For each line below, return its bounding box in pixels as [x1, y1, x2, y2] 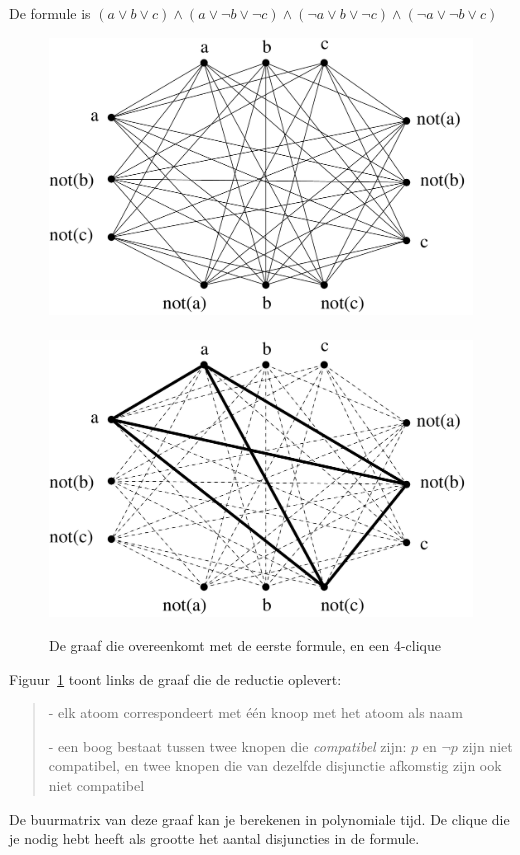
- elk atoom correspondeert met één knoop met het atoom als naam [48, 702, 463, 723]
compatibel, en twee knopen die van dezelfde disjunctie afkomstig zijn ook [48, 755, 502, 776]
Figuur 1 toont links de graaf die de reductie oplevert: [9, 668, 342, 689]
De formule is [9, 3, 91, 23]
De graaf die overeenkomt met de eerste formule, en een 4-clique [49, 635, 441, 656]
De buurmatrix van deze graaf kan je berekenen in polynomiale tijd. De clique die [9, 808, 510, 829]
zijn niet [462, 735, 513, 756]
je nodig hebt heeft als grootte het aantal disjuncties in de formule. [9, 828, 420, 849]
